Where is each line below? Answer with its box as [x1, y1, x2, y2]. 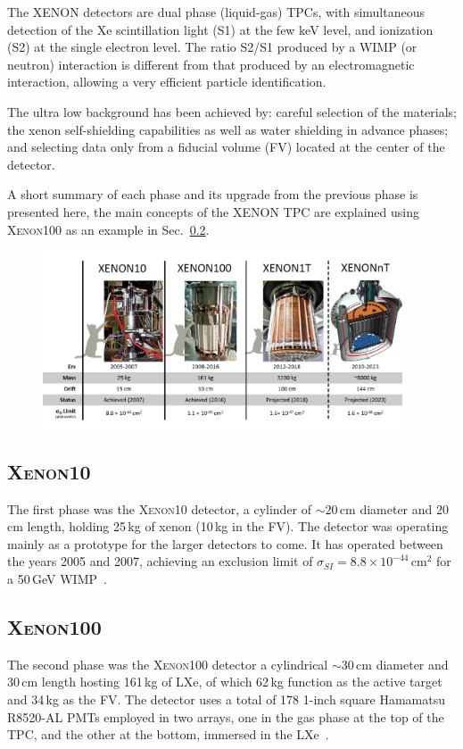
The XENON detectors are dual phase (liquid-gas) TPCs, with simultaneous [7, 3, 425, 21]
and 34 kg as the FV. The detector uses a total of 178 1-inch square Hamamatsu [7, 689, 445, 708]
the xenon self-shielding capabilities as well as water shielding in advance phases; [7, 120, 449, 138]
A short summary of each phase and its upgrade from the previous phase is [7, 185, 418, 204]
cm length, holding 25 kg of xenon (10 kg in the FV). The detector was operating [7, 517, 449, 536]
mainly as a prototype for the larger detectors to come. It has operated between [7, 534, 443, 553]
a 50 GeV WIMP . [7, 569, 107, 587]
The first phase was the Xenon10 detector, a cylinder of [7, 499, 312, 518]
